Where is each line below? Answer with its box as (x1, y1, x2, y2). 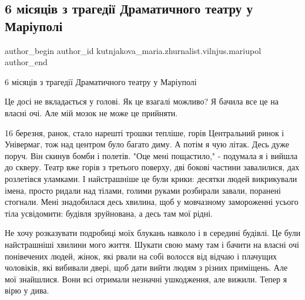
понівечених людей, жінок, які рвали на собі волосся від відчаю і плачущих (5, 250, 277, 262)
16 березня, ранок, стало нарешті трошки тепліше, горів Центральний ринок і (5, 126, 284, 139)
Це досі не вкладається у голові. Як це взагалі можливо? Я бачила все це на (5, 95, 279, 107)
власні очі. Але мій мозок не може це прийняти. (5, 106, 178, 119)
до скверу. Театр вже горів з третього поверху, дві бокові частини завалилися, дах (5, 161, 300, 173)
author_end (5, 56, 48, 68)
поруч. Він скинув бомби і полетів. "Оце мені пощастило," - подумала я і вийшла (5, 149, 298, 161)
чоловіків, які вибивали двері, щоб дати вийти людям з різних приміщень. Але (5, 261, 288, 274)
